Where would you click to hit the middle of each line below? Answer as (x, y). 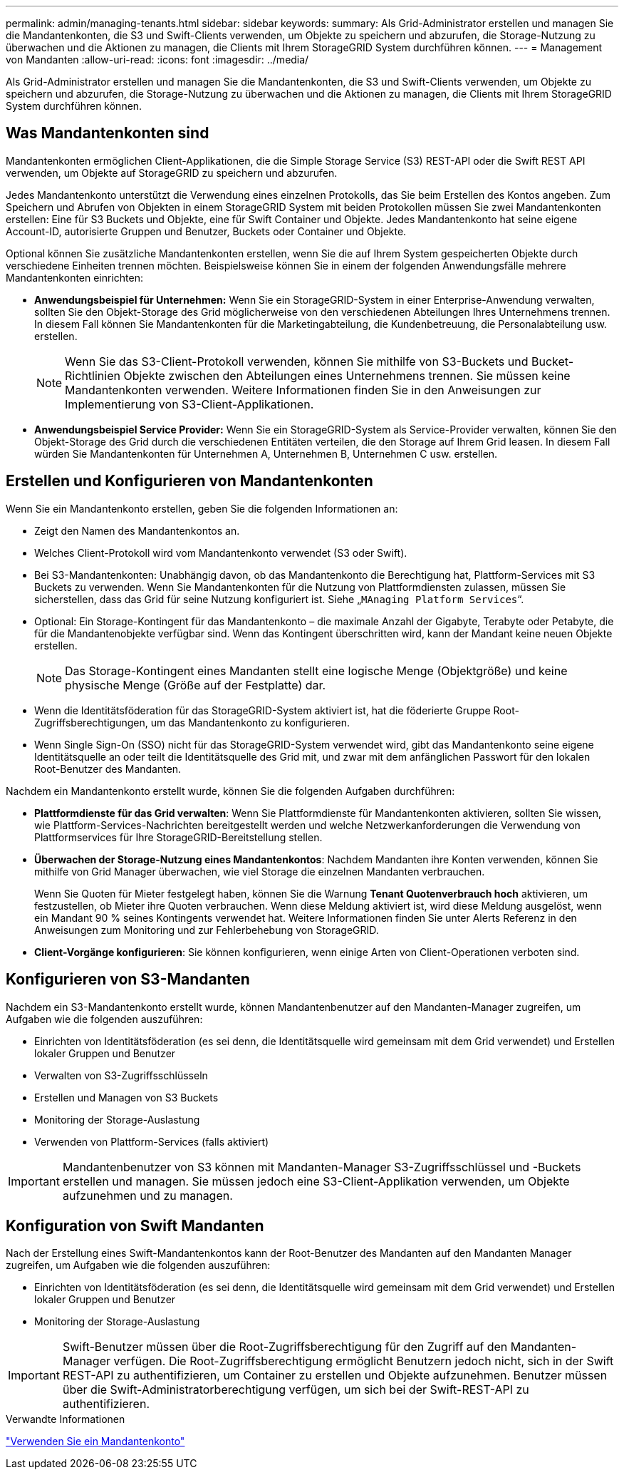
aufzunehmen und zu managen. (147, 1195)
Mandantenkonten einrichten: (75, 277)
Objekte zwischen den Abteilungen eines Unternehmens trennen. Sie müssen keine (347, 375)
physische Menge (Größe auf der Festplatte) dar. (196, 685)
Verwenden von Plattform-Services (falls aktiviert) (152, 1141)
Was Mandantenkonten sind (108, 133)
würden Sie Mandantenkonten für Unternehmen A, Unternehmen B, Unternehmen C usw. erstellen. (266, 453)
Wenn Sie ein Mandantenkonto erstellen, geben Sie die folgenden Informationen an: (202, 508)
